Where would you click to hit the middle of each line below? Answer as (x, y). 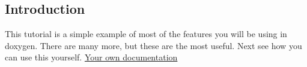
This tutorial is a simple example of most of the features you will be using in (146, 34)
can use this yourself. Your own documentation (91, 57)
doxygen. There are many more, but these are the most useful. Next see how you (153, 45)
